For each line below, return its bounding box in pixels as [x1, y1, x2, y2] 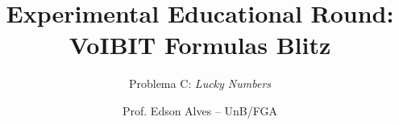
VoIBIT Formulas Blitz [69, 28, 331, 61]
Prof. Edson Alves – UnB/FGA [122, 102, 278, 119]
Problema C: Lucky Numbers [128, 75, 272, 92]
